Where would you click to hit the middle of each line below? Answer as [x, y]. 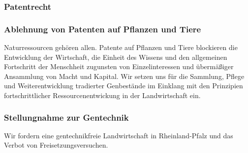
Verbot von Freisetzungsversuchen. [56, 145]
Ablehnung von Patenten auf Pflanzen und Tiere [103, 29]
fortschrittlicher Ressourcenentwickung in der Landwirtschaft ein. [102, 95]
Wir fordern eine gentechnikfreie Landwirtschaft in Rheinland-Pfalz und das [119, 135]
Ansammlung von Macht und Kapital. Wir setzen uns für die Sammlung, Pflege [124, 76]
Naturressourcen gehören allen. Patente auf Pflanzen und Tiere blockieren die [121, 47]
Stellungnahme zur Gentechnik [66, 117]
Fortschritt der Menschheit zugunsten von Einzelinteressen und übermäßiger [119, 66]
